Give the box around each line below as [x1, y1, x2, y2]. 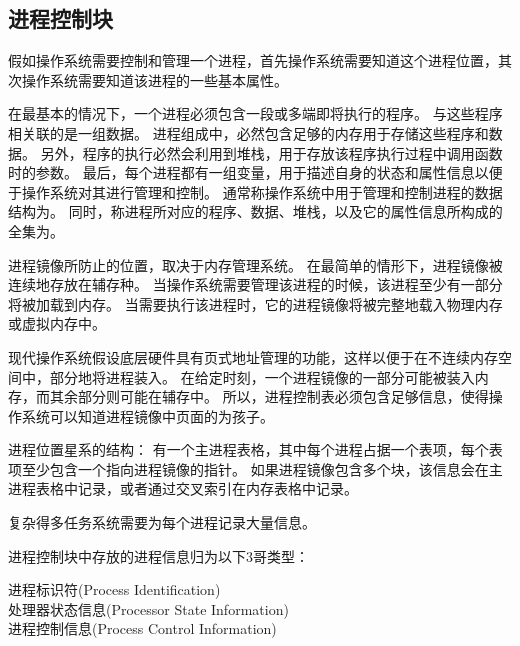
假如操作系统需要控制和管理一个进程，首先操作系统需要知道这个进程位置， [8, 50, 498, 71]
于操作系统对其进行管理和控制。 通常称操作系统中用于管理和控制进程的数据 [8, 181, 503, 202]
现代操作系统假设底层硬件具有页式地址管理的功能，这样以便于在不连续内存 [8, 346, 498, 367]
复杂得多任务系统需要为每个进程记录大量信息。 [8, 512, 316, 533]
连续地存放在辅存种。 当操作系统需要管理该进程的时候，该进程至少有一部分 [8, 274, 503, 295]
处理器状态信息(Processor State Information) [8, 598, 289, 619]
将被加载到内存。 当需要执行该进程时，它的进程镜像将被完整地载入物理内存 [8, 293, 503, 314]
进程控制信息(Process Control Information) [8, 618, 277, 639]
